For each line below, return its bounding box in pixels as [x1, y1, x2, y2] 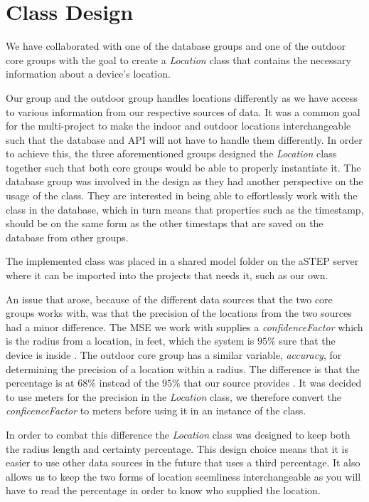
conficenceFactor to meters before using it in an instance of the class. [6, 403, 306, 418]
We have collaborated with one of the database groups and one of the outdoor [6, 38, 346, 53]
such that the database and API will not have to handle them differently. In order [6, 132, 363, 147]
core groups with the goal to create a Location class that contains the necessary [6, 52, 351, 67]
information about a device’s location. [6, 66, 171, 81]
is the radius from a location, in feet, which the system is [6, 333, 255, 348]
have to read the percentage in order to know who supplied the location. [6, 483, 321, 498]
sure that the [279, 333, 336, 348]
